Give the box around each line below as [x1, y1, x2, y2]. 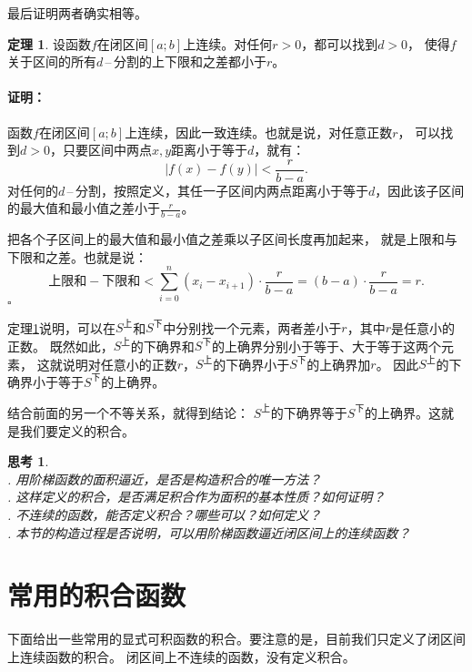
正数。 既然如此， [7, 336, 114, 355]
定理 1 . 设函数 [7, 34, 91, 53]
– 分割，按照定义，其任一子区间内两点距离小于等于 [66, 180, 368, 199]
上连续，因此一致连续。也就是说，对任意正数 [125, 122, 393, 141]
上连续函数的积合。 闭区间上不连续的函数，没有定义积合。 [7, 647, 356, 666]
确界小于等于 [7, 372, 84, 391]
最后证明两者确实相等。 [7, 4, 147, 22]
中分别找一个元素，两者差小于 [163, 318, 342, 337]
